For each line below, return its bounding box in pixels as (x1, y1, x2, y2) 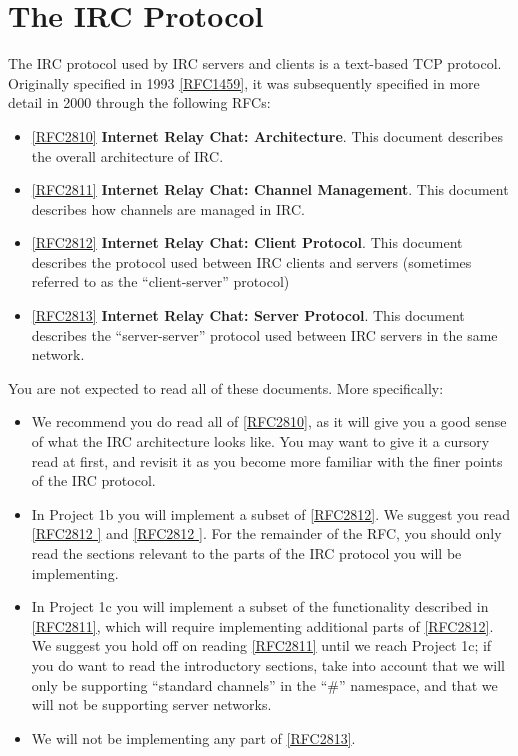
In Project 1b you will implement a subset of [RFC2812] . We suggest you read (31, 503, 510, 524)
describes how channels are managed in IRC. (31, 198, 305, 219)
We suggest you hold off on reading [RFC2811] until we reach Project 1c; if (31, 635, 492, 656)
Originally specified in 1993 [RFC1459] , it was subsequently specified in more (8, 72, 480, 93)
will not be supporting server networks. (31, 694, 272, 715)
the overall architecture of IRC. (31, 145, 224, 166)
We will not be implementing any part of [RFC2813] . (31, 727, 356, 748)
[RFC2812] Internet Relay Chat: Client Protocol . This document (31, 232, 463, 253)
